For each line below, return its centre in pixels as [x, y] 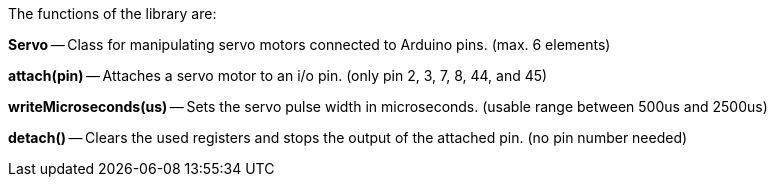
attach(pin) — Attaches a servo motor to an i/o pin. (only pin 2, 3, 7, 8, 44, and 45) [278, 75]
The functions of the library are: [112, 13]
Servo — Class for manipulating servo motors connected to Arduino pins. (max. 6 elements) [309, 44]
